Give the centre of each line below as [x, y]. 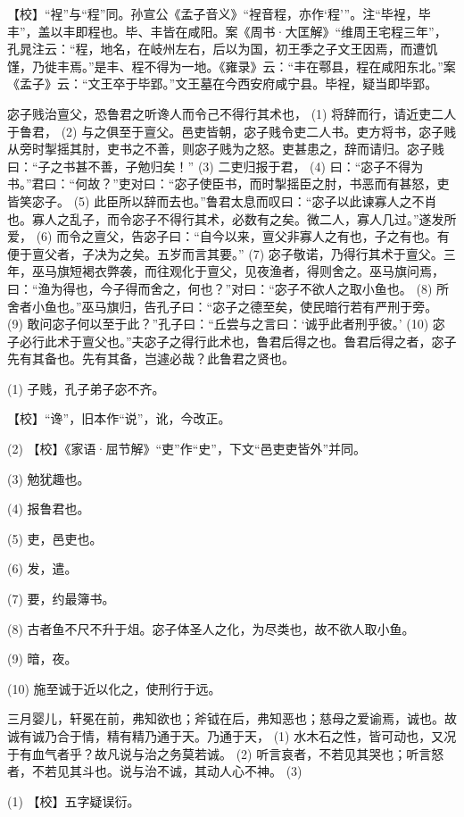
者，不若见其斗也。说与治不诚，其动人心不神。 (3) [155, 771]
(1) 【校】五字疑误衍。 [74, 800]
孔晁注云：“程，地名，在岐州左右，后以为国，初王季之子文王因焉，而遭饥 [223, 49]
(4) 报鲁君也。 [49, 509]
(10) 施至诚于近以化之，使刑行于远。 [114, 688]
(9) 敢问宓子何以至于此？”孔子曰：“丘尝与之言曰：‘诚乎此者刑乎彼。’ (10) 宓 [226, 324]
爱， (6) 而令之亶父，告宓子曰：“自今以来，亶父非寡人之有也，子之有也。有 [228, 236]
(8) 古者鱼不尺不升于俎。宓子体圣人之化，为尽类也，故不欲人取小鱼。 [211, 628]
